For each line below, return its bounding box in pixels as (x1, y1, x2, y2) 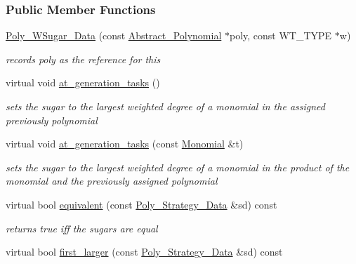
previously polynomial (6, 112, 98, 127)
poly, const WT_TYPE (229, 28, 332, 43)
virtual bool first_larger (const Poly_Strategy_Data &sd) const (6, 244, 283, 259)
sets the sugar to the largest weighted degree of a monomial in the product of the (6, 159, 350, 174)
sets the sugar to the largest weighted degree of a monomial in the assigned (6, 99, 325, 113)
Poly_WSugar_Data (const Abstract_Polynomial (6, 28, 222, 43)
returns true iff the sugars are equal (6, 220, 158, 235)
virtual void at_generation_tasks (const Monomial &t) (6, 136, 244, 151)
